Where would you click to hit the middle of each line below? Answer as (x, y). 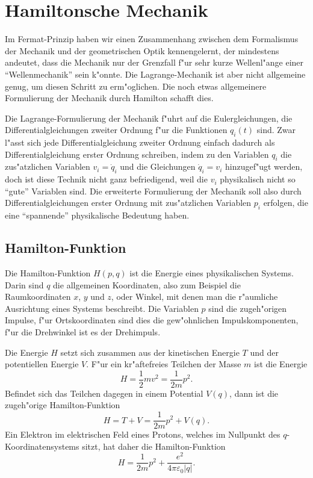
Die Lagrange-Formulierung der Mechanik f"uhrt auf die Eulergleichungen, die (149, 118)
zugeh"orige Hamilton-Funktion (63, 405)
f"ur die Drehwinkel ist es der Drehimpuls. (83, 332)
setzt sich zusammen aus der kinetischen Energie (150, 352)
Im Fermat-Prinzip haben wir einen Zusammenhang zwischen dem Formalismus (152, 39)
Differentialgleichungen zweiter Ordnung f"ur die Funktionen (116, 130)
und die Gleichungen (158, 166)
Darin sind (24, 284)
